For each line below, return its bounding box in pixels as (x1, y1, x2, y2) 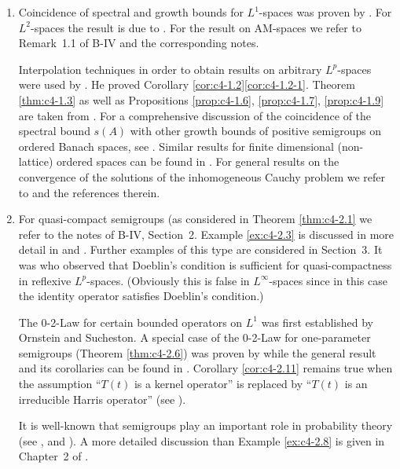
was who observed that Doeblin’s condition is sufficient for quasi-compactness (18, 256, 392, 273)
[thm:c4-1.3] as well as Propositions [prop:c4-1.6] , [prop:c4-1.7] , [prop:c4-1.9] (18, 91, 384, 108)
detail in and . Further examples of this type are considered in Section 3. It (18, 241, 383, 258)
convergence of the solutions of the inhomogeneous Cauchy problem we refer (18, 168, 386, 185)
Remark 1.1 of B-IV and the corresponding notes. (18, 35, 259, 51)
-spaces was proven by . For (259, 4, 392, 20)
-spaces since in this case (269, 272, 387, 288)
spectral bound (18, 123, 90, 139)
